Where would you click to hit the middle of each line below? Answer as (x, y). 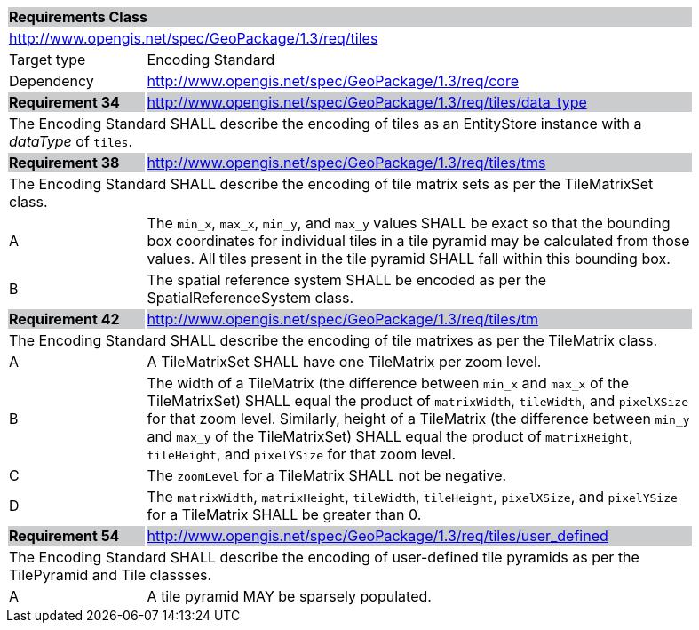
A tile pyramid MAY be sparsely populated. (289, 596)
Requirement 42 (64, 319)
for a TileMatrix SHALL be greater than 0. (284, 514)
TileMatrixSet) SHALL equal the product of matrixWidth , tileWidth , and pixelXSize (417, 401)
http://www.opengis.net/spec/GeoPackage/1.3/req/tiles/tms (346, 163)
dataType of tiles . (71, 141)
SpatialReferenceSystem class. (250, 298)
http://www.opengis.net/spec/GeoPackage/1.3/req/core (333, 81)
